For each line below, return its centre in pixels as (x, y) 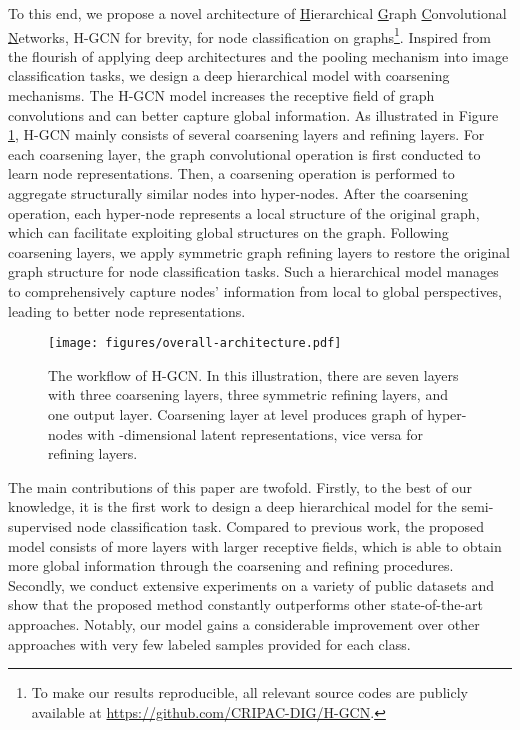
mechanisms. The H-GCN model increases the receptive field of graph (221, 95)
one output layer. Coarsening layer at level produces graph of (235, 414)
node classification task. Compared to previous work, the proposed (280, 525)
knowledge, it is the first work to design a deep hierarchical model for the (232, 506)
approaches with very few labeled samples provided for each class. (209, 643)
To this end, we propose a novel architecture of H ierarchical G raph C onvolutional (257, 13)
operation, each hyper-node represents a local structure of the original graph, (244, 212)
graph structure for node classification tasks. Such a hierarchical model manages (253, 271)
